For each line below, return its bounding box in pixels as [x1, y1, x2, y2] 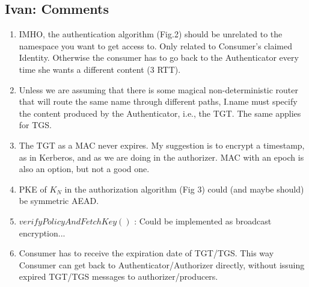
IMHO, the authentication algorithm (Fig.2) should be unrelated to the [19, 28, 283, 40]
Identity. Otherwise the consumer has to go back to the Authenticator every [19, 51, 299, 64]
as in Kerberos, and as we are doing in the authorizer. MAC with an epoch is [19, 150, 304, 163]
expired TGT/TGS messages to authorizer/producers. [19, 270, 218, 283]
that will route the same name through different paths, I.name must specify [19, 95, 298, 108]
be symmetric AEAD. [19, 194, 99, 207]
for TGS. [19, 119, 52, 131]
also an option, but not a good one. [19, 162, 150, 175]
